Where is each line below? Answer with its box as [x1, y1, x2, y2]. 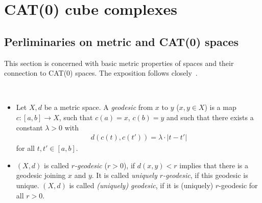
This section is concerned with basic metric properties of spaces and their [4, 57, 234, 68]
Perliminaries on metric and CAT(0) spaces [4, 33, 239, 49]
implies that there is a [179, 160, 248, 170]
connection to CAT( [4, 67, 67, 78]
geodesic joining [16, 170, 66, 181]
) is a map [204, 102, 236, 112]
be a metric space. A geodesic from [44, 102, 153, 112]
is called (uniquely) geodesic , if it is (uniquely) [69, 179, 213, 190]
